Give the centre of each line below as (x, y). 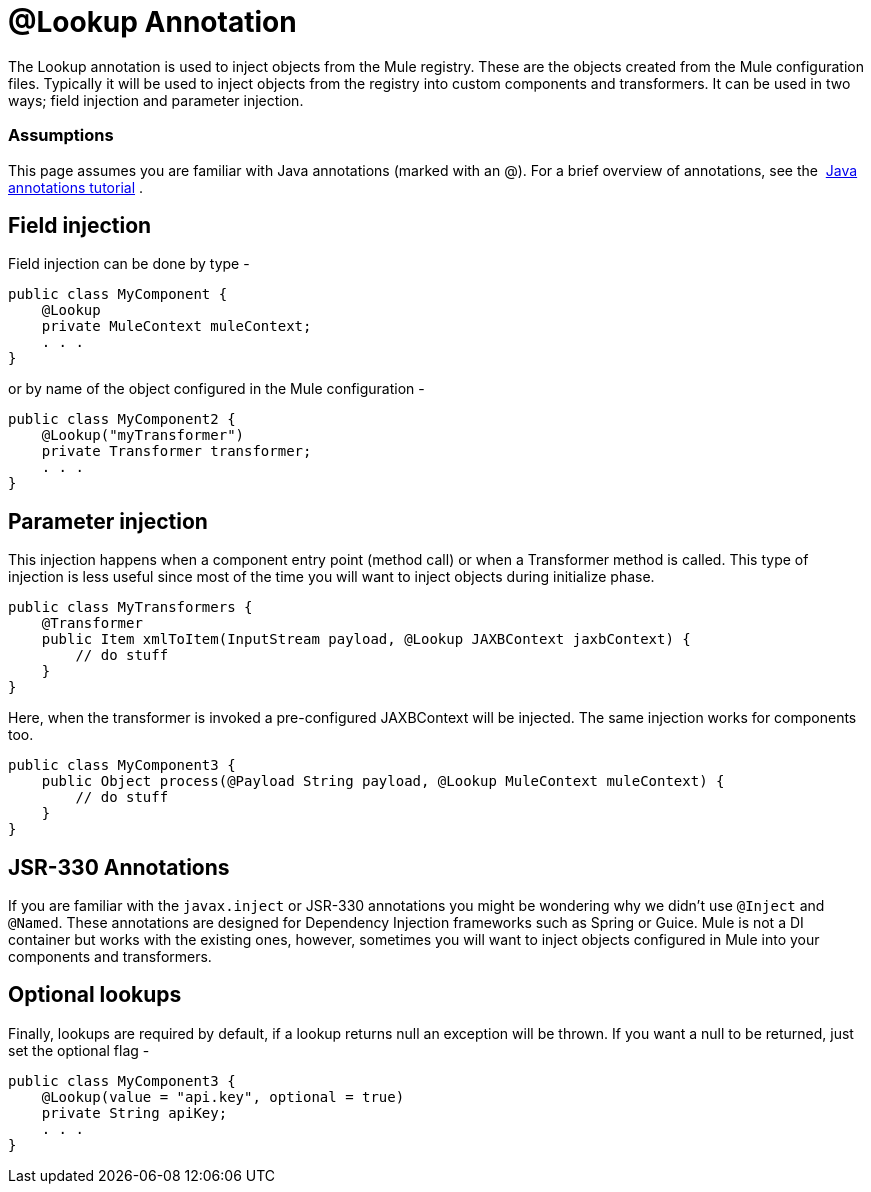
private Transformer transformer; (176, 451)
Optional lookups (95, 995)
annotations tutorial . (76, 187)
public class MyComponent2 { (122, 419)
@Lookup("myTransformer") (143, 435)
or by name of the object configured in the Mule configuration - (216, 389)
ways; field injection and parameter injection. (156, 100)
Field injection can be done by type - (129, 264)
